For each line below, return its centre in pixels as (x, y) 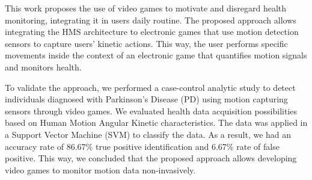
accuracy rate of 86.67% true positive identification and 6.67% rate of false (142, 146)
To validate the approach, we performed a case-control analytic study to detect (150, 87)
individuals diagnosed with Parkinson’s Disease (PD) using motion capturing (146, 99)
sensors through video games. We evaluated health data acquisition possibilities (151, 110)
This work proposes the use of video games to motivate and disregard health (146, 8)
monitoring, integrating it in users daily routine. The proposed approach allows (151, 20)
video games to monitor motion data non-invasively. (100, 169)
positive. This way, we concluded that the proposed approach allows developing (151, 158)
